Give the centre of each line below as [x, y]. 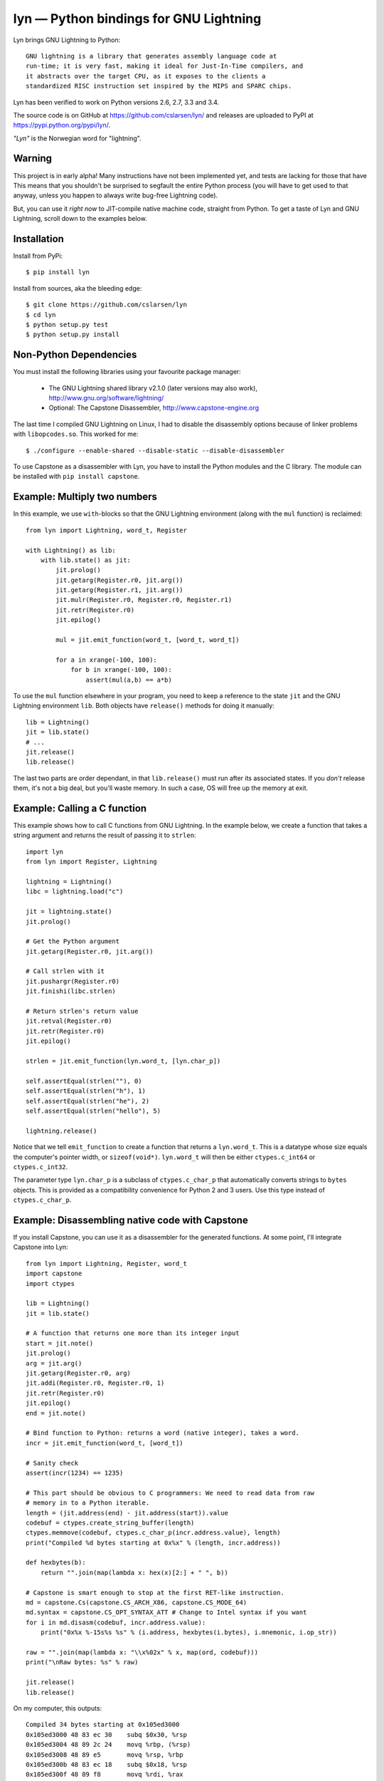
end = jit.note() [56, 1413]
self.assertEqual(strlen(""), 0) [84, 1081]
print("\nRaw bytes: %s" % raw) [82, 1662]
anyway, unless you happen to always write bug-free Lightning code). [116, 195]
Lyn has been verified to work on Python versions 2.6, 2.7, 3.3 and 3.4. [116, 102]
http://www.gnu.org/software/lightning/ [106, 398]
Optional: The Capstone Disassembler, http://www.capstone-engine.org [154, 408]
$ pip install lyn [58, 272]
